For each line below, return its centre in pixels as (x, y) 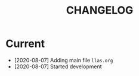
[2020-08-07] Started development (58, 66)
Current (25, 44)
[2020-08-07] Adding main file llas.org (64, 60)
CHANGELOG (100, 10)
